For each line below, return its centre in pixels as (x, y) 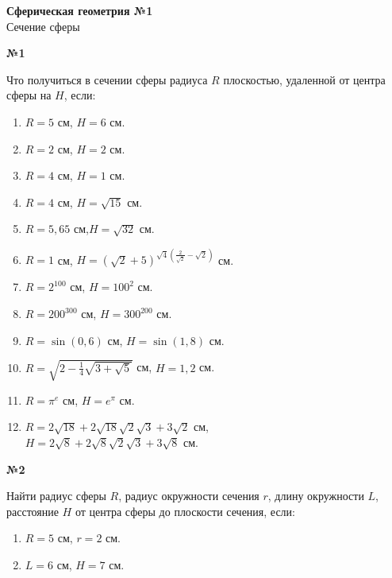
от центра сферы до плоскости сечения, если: (185, 511)
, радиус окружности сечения (189, 496)
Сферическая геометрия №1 (80, 10)
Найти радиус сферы (56, 496)
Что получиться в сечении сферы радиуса (107, 79)
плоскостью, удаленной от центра (304, 79)
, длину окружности (316, 496)
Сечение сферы (43, 26)
